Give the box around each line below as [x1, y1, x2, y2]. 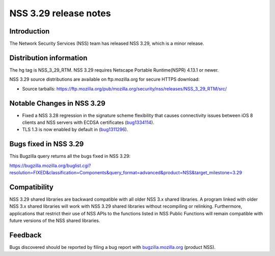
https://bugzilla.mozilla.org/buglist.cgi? [9, 163, 91, 169]
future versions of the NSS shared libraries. [9, 217, 100, 223]
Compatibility [9, 183, 53, 191]
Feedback [9, 231, 42, 240]
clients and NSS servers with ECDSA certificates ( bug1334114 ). [22, 119, 155, 125]
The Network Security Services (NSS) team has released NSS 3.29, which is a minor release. [9, 41, 204, 47]
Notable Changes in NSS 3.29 [9, 99, 105, 108]
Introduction [9, 27, 50, 36]
